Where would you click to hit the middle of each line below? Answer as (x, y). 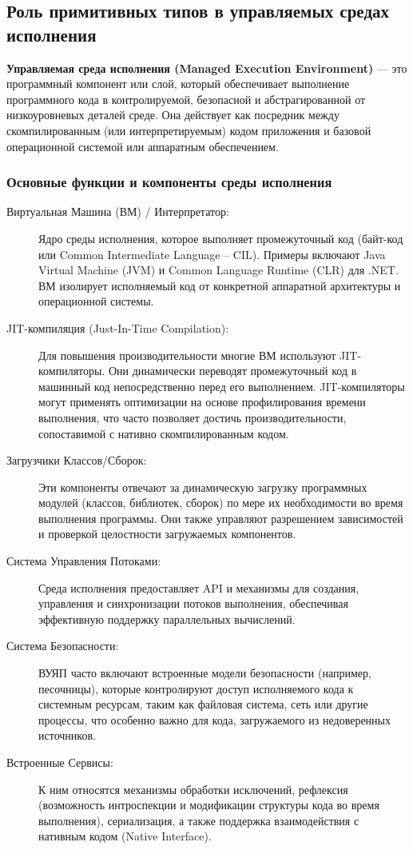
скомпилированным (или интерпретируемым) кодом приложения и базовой (189, 130)
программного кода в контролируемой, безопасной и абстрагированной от (186, 99)
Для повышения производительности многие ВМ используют (187, 355)
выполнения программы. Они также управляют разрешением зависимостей (221, 518)
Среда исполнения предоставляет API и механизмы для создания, (199, 587)
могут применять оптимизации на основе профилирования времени (202, 402)
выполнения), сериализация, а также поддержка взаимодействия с (199, 820)
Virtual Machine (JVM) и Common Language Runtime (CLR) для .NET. (218, 270)
